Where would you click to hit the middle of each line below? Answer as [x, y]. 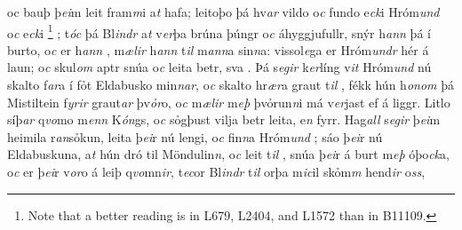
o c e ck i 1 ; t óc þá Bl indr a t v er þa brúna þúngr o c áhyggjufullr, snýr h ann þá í [219, 31]
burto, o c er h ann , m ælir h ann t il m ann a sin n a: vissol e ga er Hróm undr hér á [218, 49]
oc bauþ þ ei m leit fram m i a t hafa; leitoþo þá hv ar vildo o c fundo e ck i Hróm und [223, 12]
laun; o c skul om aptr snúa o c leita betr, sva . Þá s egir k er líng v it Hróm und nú [219, 67]
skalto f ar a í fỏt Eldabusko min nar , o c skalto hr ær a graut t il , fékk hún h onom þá [231, 85]
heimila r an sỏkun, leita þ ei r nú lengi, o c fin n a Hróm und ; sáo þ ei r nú [195, 136]
